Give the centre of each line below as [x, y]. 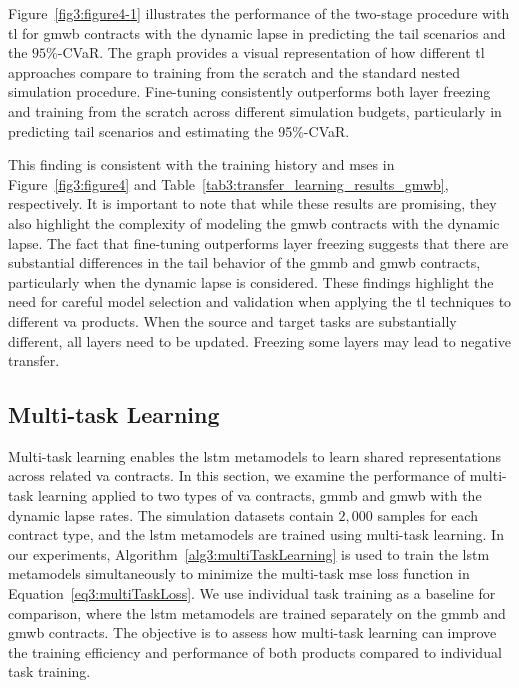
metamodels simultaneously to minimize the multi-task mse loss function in [239, 573]
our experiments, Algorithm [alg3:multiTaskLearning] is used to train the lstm [249, 553]
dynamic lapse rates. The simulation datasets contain [171, 514]
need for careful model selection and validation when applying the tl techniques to [260, 301]
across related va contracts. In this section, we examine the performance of [237, 475]
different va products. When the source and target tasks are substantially [232, 320]
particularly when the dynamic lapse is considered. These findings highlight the [251, 281]
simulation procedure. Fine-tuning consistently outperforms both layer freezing [249, 91]
